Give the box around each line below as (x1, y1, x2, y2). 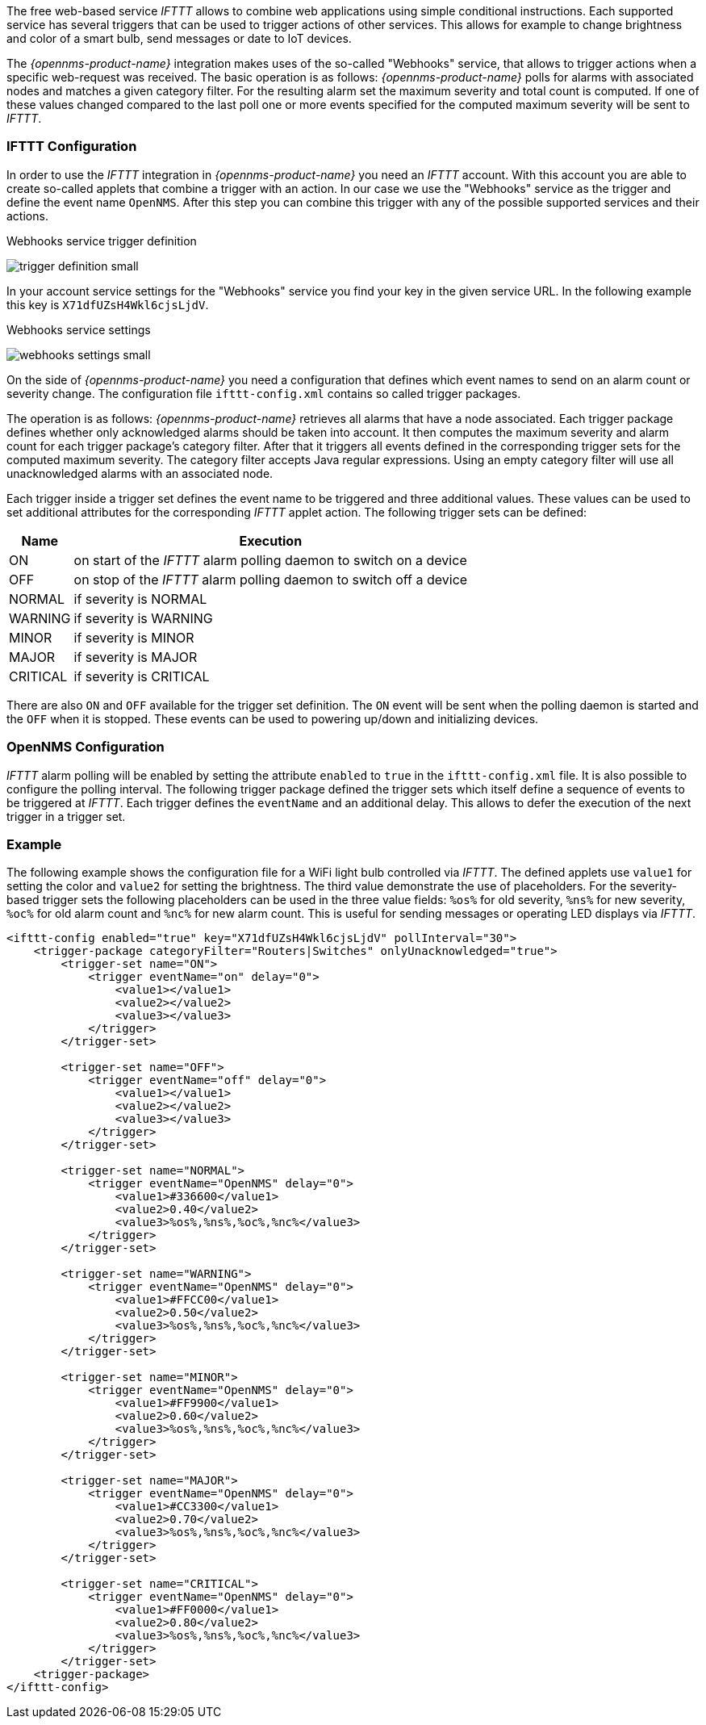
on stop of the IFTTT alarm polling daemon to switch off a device (73, 571, 468, 588)
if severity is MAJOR (73, 648, 198, 665)
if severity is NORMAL (73, 590, 207, 607)
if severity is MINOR (73, 629, 194, 646)
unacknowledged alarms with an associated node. (6, 466, 274, 480)
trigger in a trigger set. (6, 809, 126, 823)
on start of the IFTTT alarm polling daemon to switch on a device (73, 551, 467, 568)
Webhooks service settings (6, 322, 151, 337)
